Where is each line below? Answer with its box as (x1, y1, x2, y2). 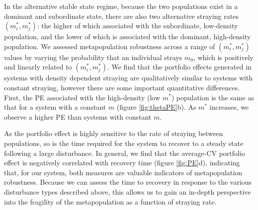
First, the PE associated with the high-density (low (4, 92, 160, 102)
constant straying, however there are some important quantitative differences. (4, 82, 240, 92)
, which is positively (193, 52, 254, 62)
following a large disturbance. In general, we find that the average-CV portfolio (4, 147, 245, 158)
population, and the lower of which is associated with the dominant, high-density (4, 31, 251, 42)
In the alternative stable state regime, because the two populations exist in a (4, 1, 238, 11)
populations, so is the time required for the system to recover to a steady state (4, 138, 244, 148)
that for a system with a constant (4, 102, 106, 112)
